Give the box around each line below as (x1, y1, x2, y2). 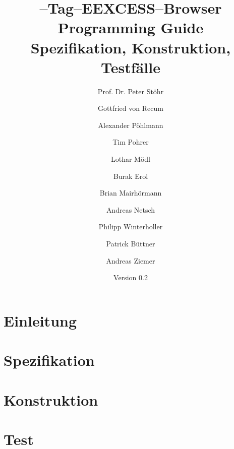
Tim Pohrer (112, 137, 149, 147)
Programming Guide (57, 17, 204, 38)
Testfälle (101, 56, 160, 77)
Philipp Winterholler (98, 221, 163, 232)
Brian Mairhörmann (99, 187, 162, 198)
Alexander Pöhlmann (98, 119, 163, 130)
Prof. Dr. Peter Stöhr (97, 86, 164, 96)
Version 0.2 (113, 272, 148, 283)
